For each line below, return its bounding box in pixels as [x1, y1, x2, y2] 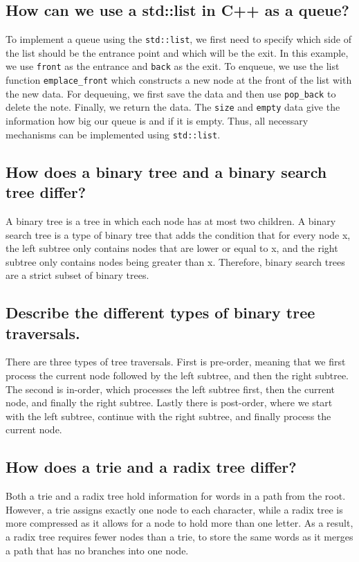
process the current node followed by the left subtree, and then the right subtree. [6, 368, 349, 383]
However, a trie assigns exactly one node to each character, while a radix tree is [6, 502, 343, 516]
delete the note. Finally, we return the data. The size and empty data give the [6, 100, 340, 114]
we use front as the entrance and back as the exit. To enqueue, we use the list [6, 59, 340, 73]
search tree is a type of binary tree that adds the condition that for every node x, [6, 227, 351, 242]
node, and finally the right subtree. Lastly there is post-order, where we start [6, 395, 333, 410]
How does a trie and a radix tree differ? [6, 456, 297, 478]
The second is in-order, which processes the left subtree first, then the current [6, 381, 335, 396]
